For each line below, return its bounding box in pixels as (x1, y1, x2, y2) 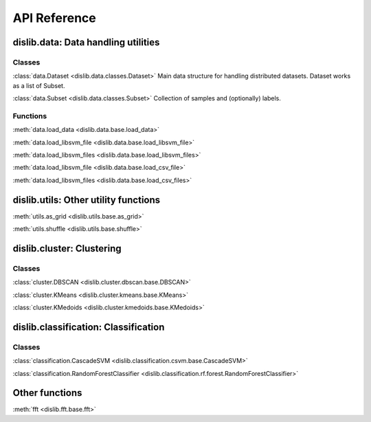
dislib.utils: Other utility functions (12, 194, 161, 206)
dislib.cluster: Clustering (12, 243, 122, 254)
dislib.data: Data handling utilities (12, 36, 160, 48)
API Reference (12, 10, 96, 25)
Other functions (12, 387, 82, 399)
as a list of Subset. (12, 81, 65, 89)
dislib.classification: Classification (12, 321, 165, 333)
